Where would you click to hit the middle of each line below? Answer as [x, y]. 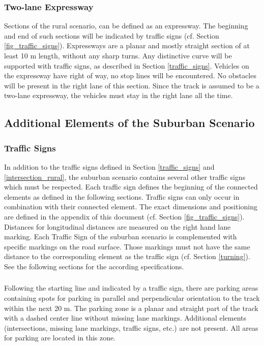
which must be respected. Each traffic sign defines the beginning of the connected [131, 187]
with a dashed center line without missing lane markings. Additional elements [125, 318]
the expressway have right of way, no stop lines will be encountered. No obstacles [130, 75]
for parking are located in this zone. [60, 338]
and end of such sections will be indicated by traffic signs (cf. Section [112, 35]
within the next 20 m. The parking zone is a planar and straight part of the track [131, 308]
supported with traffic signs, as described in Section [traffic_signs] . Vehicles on [127, 65]
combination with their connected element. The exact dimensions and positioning [131, 207]
